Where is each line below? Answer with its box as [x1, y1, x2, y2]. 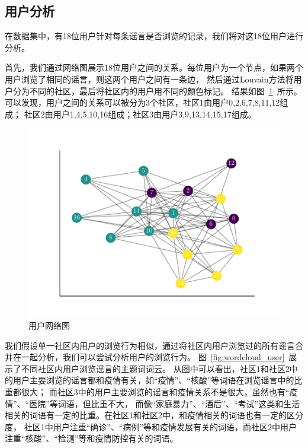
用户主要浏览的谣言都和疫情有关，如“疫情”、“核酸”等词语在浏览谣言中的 [12, 374, 294, 386]
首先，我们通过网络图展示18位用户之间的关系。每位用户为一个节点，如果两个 [5, 61, 303, 74]
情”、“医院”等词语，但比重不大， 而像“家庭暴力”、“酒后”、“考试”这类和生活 [5, 397, 300, 409]
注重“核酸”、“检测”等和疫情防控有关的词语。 [5, 432, 178, 444]
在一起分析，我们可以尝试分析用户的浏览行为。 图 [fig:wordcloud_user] [12, 351, 285, 363]
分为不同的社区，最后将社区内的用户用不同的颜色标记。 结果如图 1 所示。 [12, 84, 302, 97]
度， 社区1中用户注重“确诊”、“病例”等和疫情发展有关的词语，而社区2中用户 [5, 420, 297, 433]
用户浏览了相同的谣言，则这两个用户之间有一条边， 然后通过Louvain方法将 [5, 72, 294, 85]
